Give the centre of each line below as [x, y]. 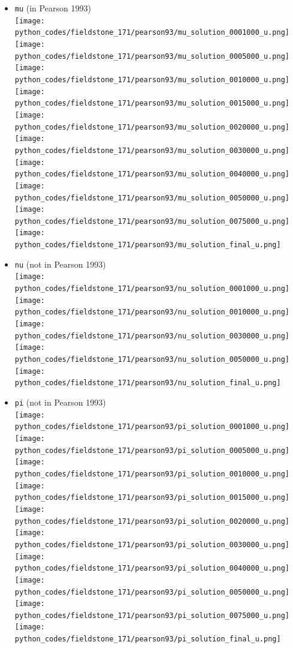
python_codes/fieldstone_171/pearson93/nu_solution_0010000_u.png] [152, 312]
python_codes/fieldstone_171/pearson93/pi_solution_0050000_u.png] [152, 592]
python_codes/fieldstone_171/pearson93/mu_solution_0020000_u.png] [152, 127]
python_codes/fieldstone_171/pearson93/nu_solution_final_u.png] [148, 383]
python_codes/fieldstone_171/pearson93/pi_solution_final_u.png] [148, 639]
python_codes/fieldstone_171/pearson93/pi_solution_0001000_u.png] [152, 427]
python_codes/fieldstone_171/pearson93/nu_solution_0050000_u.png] [152, 360]
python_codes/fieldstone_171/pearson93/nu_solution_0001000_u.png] [152, 289]
